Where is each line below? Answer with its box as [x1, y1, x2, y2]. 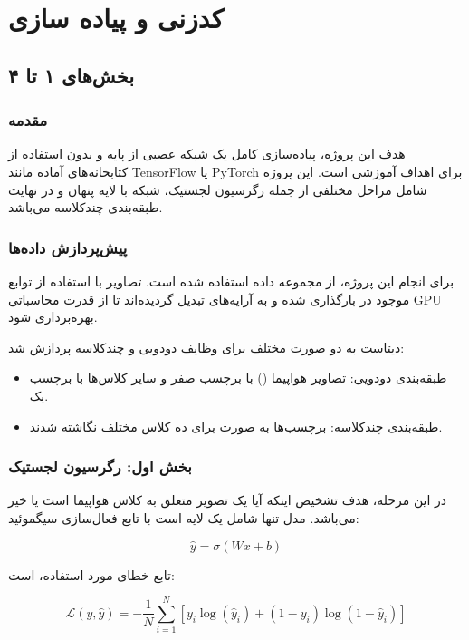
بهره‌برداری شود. [8, 307, 98, 326]
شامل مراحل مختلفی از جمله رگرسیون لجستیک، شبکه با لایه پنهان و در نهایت [8, 179, 427, 199]
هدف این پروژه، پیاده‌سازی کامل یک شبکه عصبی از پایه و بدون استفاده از [8, 144, 406, 163]
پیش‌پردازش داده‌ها [8, 236, 128, 258]
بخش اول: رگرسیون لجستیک [8, 455, 192, 478]
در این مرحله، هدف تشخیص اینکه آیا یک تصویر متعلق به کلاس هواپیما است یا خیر [8, 490, 446, 509]
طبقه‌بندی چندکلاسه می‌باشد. [8, 198, 163, 217]
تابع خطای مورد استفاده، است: [8, 565, 175, 584]
